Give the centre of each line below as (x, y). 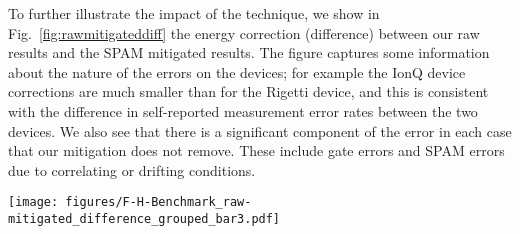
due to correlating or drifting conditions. (132, 169)
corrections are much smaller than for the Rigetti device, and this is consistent (248, 91)
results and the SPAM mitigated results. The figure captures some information (249, 52)
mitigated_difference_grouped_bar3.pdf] (144, 219)
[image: (33, 202)
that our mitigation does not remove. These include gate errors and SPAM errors (256, 150)
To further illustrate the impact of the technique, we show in (194, 13)
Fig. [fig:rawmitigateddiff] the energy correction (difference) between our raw (244, 32)
